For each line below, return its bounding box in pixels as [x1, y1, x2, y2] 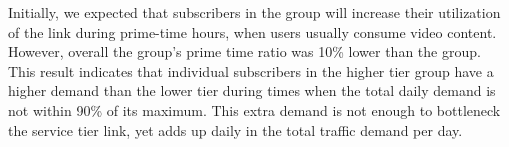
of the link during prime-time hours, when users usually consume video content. [8, 21, 497, 42]
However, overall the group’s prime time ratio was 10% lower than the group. [8, 41, 481, 62]
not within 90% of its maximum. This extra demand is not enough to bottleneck [8, 99, 501, 120]
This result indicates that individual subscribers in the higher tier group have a [8, 60, 494, 81]
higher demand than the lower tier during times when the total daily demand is [8, 80, 496, 101]
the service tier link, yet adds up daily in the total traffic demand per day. [8, 119, 463, 140]
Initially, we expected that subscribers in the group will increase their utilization [8, 2, 501, 22]
